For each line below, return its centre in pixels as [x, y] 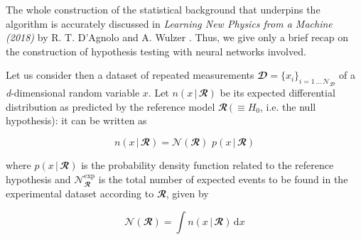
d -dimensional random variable [73, 93]
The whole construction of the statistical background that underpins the [163, 9]
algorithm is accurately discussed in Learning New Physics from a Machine [169, 23]
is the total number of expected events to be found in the [223, 179]
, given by [187, 193]
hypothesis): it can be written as [76, 120]
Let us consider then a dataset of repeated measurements [130, 75]
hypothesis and [38, 179]
